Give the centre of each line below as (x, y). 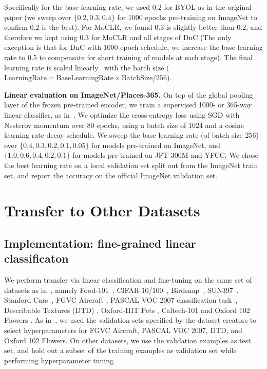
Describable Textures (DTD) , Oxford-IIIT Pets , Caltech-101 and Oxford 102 (127, 310)
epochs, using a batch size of (141, 125)
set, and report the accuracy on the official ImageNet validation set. (111, 175)
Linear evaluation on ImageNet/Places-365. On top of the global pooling (129, 94)
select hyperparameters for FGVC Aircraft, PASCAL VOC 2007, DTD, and (123, 330)
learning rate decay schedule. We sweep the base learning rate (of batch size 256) (131, 135)
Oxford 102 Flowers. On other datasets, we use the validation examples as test (128, 340)
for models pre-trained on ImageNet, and (156, 145)
